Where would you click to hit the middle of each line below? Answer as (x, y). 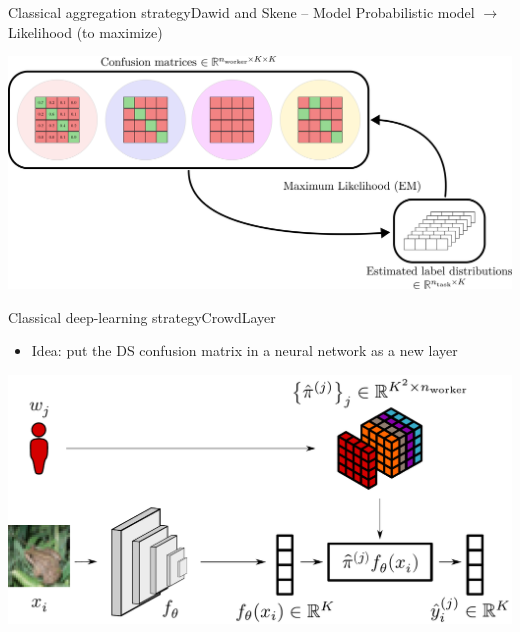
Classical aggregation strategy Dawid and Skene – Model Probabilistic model (241, 12)
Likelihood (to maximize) (85, 31)
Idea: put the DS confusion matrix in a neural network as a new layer (244, 350)
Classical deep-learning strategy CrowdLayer (142, 316)
